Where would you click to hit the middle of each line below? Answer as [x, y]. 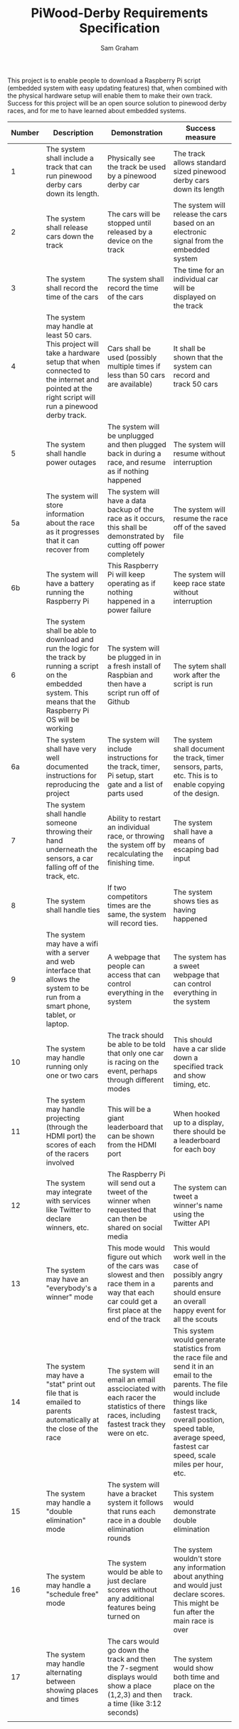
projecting [63, 1118]
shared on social [135, 1227]
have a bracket [132, 1493]
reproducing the [73, 784]
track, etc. [63, 876]
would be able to [135, 1572]
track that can [69, 167]
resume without [199, 453]
